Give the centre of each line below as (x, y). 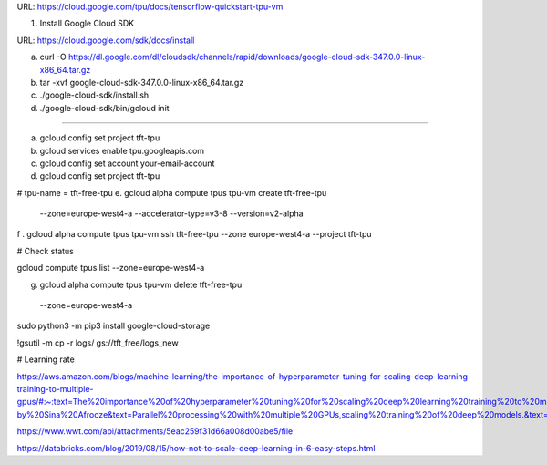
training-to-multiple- (56, 388)
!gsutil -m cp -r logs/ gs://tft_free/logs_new (98, 343)
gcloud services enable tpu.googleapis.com (122, 150)
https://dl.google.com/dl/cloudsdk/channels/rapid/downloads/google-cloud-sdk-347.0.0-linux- (247, 57)
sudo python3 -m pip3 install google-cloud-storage (114, 326)
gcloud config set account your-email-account (127, 163)
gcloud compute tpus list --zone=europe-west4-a (111, 268)
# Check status (46, 251)
